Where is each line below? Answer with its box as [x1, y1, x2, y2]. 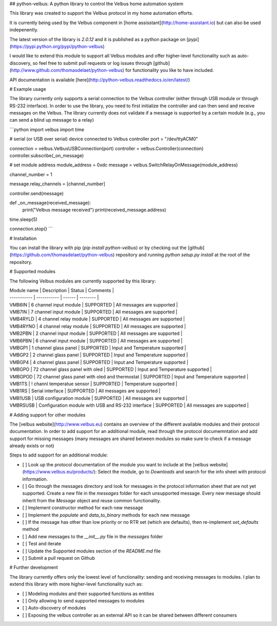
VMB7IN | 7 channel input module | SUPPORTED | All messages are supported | [9, 309, 177, 315]
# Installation [9, 235, 37, 241]
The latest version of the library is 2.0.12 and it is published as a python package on [9, 36, 186, 42]
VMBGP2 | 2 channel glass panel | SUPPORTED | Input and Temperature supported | [9, 352, 188, 358]
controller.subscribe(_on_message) [9, 153, 84, 159]
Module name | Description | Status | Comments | [9, 287, 114, 293]
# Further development [9, 564, 58, 571]
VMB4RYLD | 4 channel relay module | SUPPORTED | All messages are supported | [9, 316, 185, 322]
